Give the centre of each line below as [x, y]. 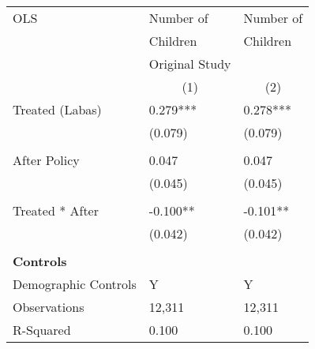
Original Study [190, 64]
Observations [49, 307]
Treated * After [56, 210]
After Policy [46, 160]
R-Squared [42, 330]
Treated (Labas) [57, 109]
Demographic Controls [75, 284]
